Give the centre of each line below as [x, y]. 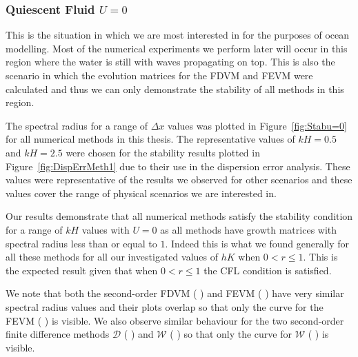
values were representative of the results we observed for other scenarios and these [179, 180]
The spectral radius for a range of [77, 125]
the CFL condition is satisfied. [268, 270]
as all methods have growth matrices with [249, 229]
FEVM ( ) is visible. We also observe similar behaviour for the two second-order [175, 320]
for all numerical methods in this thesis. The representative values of [150, 139]
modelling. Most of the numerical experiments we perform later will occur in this [177, 48]
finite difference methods [58, 334]
